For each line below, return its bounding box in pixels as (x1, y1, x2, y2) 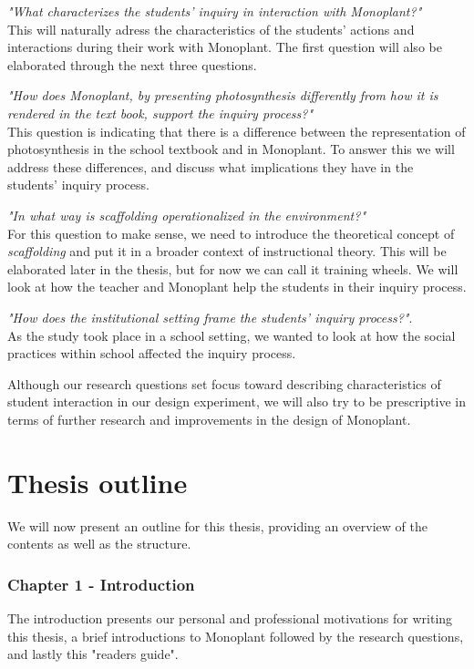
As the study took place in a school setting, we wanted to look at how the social (7, 325, 456, 345)
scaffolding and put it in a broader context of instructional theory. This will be (7, 242, 447, 261)
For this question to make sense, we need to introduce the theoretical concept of (7, 223, 455, 242)
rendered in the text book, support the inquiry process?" (7, 103, 314, 122)
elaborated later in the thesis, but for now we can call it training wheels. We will (7, 259, 459, 278)
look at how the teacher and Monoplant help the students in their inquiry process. (7, 277, 467, 296)
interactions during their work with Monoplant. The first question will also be (7, 37, 442, 57)
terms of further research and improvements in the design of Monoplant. (7, 409, 411, 428)
